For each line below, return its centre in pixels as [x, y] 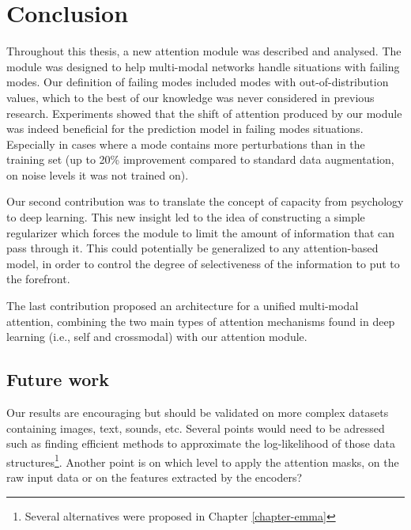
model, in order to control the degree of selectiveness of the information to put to [203, 263]
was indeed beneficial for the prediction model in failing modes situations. [185, 129]
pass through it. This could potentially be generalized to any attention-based [192, 248]
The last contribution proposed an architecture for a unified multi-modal [183, 306]
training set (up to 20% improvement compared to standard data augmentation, [200, 159]
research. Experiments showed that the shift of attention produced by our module [204, 113]
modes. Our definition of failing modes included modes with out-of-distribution [198, 82]
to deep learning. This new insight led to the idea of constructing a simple [186, 217]
